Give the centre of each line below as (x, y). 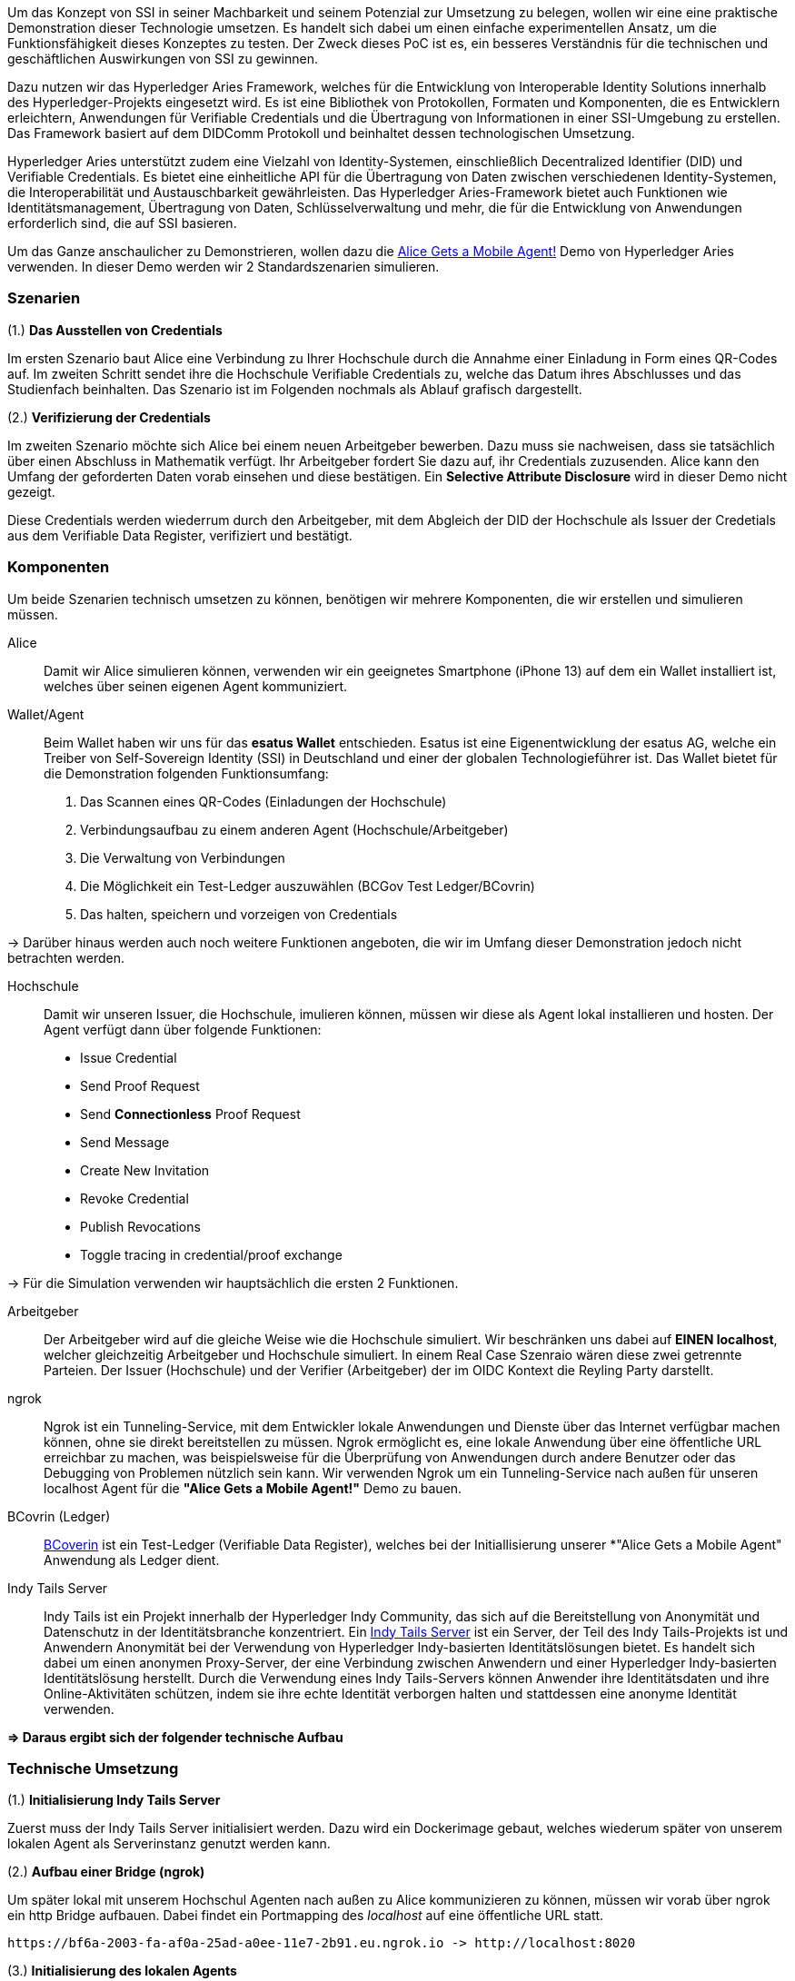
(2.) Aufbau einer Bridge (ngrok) (106, 1872)
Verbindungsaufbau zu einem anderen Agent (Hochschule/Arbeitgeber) (294, 829)
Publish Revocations (140, 1226)
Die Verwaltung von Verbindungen (183, 857)
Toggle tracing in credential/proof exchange (211, 1254)
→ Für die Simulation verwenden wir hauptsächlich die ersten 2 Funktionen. (233, 1283)
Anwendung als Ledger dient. (132, 1560)
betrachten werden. (66, 957)
